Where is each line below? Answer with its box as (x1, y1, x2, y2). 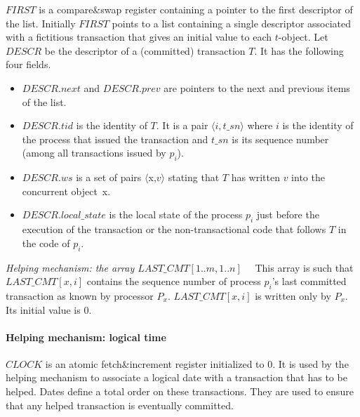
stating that (168, 170, 220, 185)
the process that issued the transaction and (22, 131, 208, 146)
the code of (22, 235, 70, 250)
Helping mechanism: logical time (6, 329, 166, 344)
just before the (256, 207, 319, 222)
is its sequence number (232, 131, 329, 146)
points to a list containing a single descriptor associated (112, 15, 352, 30)
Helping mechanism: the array (6, 260, 135, 274)
